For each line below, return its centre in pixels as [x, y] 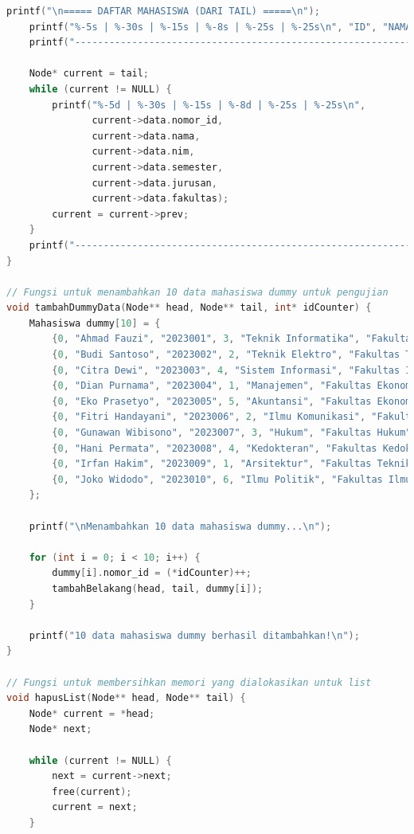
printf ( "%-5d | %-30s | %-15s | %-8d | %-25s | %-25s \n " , [209, 105]
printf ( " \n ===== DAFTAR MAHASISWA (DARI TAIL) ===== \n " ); [163, 11]
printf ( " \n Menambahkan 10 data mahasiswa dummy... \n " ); [180, 526]
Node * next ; [61, 729]
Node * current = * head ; [92, 713]
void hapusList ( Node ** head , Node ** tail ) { [126, 698]
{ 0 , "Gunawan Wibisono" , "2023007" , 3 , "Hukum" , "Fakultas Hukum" [232, 433]
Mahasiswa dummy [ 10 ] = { [95, 323]
